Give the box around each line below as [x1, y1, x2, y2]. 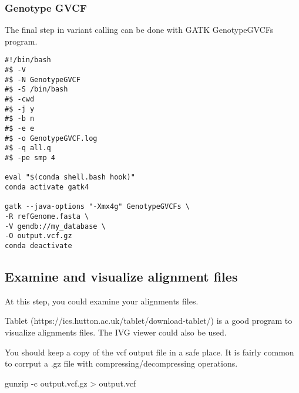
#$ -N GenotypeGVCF [5, 75, 80, 84]
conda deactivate [5, 241, 72, 250]
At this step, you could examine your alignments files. [5, 294, 199, 307]
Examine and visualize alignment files [5, 267, 238, 285]
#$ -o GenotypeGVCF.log [5, 134, 98, 143]
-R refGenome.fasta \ [5, 212, 89, 221]
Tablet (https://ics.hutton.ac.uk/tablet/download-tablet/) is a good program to [5, 314, 293, 327]
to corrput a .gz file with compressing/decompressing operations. [5, 357, 238, 370]
